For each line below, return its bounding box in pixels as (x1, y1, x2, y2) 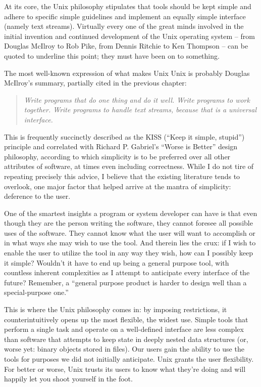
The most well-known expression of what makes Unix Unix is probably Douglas (4, 67, 250, 78)
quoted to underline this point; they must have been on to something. (4, 50, 220, 61)
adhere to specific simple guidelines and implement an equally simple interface (4, 11, 246, 21)
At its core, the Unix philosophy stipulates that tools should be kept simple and (4, 1, 251, 11)
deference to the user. (4, 191, 71, 201)
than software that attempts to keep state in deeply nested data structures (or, (4, 333, 248, 344)
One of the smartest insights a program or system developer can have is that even (4, 207, 257, 218)
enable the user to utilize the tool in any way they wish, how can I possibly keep (4, 247, 253, 258)
